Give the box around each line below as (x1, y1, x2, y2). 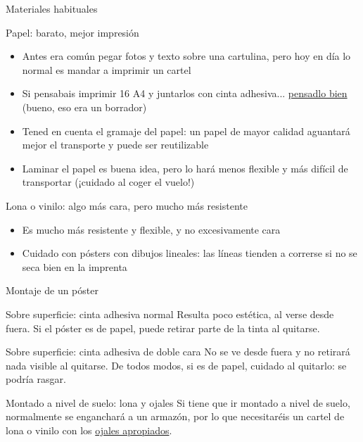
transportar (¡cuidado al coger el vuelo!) (22, 175, 195, 189)
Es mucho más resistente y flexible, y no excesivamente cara (22, 222, 281, 236)
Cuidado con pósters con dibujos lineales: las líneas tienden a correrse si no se (22, 246, 357, 260)
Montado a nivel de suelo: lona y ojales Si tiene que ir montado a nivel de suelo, (6, 395, 350, 410)
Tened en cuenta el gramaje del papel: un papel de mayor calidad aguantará (22, 123, 350, 138)
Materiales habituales (6, 1, 98, 15)
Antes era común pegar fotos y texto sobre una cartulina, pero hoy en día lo (22, 49, 351, 63)
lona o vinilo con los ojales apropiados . (6, 423, 172, 438)
